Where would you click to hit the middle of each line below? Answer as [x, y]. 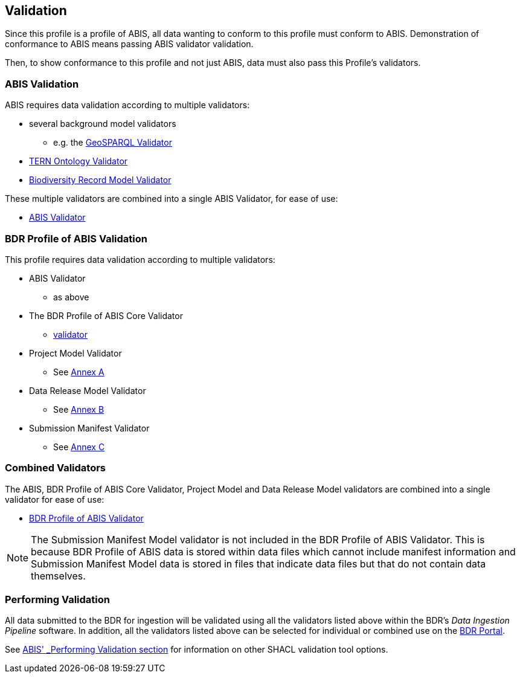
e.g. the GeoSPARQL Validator [113, 143]
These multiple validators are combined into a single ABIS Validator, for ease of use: [172, 199]
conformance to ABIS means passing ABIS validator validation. [129, 44]
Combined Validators [56, 468]
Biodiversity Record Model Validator [100, 180]
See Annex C [79, 447]
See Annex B [79, 409]
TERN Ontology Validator [79, 161]
